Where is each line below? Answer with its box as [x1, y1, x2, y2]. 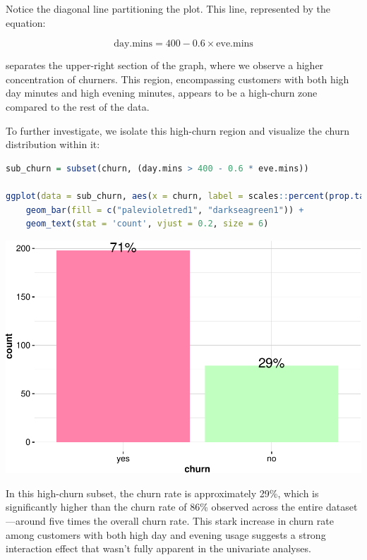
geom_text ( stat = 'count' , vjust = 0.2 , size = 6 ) [25, 219, 269, 229]
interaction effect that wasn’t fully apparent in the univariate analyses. [6, 541, 311, 556]
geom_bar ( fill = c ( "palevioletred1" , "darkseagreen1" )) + [25, 205, 304, 215]
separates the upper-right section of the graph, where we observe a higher [6, 58, 324, 73]
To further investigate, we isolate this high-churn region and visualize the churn [6, 123, 350, 138]
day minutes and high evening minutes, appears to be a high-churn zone [6, 85, 318, 100]
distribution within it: [6, 137, 100, 152]
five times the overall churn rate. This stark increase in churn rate [49, 513, 334, 528]
